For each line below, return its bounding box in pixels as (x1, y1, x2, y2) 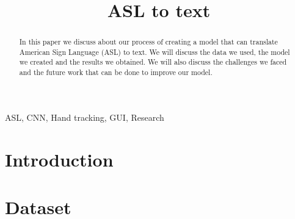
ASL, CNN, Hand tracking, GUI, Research (5, 110, 164, 123)
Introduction (5, 146, 114, 171)
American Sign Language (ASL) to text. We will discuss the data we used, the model (19, 46, 290, 57)
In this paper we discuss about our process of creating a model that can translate (19, 37, 278, 47)
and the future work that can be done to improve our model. (19, 67, 213, 77)
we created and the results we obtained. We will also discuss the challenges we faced (19, 57, 287, 67)
